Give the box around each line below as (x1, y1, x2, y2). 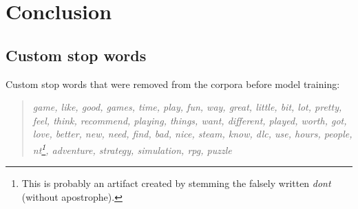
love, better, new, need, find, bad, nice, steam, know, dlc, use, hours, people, (32, 126, 352, 141)
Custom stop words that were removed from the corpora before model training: (6, 76, 340, 91)
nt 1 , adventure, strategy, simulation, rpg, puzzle (32, 140, 232, 157)
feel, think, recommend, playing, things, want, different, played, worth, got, (32, 113, 347, 127)
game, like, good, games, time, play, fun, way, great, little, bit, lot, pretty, (32, 100, 342, 114)
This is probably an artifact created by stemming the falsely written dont (21, 176, 331, 190)
